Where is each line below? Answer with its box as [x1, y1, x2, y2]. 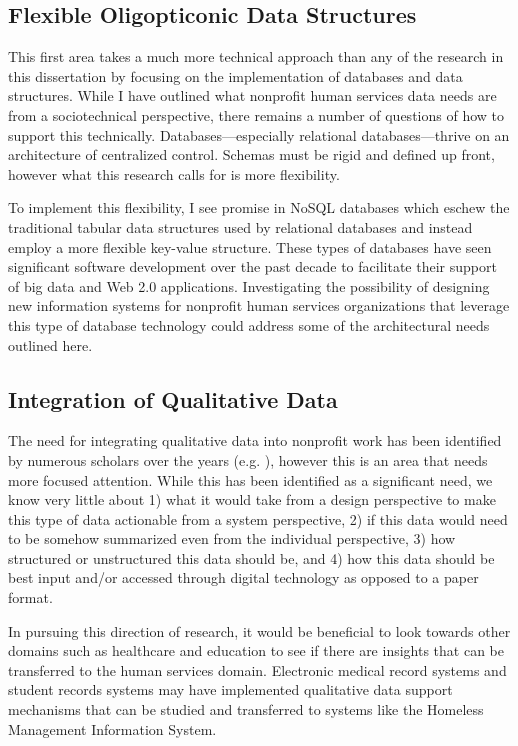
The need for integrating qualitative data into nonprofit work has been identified [8, 430, 502, 451]
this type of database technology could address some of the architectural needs [8, 314, 490, 335]
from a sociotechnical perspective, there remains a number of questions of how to [8, 104, 504, 125]
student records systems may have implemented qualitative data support [8, 679, 453, 700]
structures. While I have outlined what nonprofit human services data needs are [8, 85, 497, 106]
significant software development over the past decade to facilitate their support [8, 256, 497, 277]
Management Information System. [8, 718, 217, 739]
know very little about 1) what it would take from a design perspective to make [8, 489, 496, 510]
